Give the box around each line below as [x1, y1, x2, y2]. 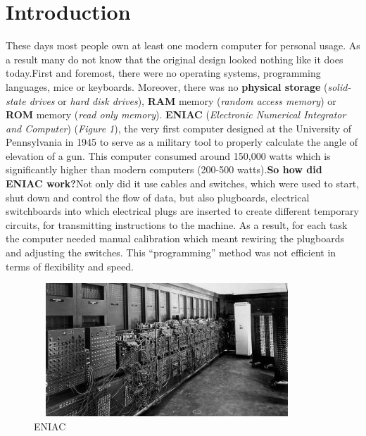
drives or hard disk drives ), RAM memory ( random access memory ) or [29, 93, 336, 108]
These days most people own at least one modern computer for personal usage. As [6, 38, 360, 53]
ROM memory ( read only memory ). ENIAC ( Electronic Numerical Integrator [6, 107, 346, 122]
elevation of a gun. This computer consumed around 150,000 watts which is [6, 148, 331, 163]
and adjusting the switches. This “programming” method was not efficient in [6, 245, 336, 260]
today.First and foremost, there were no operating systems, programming [6, 66, 321, 80]
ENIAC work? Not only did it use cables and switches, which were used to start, [6, 176, 360, 191]
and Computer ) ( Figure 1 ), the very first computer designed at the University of [6, 120, 352, 135]
